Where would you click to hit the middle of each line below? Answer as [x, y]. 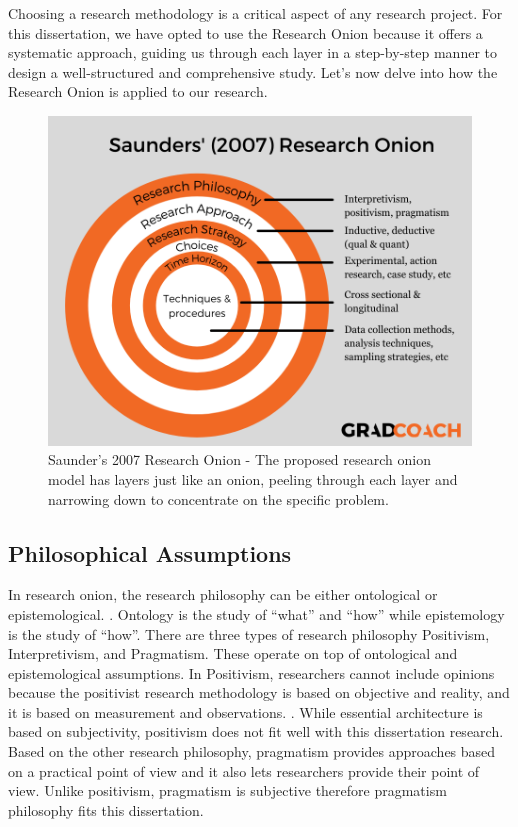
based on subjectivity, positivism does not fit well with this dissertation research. [256, 731]
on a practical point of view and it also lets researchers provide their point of [244, 770]
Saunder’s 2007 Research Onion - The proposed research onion [239, 459]
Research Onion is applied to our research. [138, 91]
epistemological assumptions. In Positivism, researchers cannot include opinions [251, 672]
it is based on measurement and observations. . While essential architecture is [245, 711]
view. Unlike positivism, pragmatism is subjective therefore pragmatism [227, 790]
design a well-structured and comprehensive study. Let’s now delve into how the [253, 71]
